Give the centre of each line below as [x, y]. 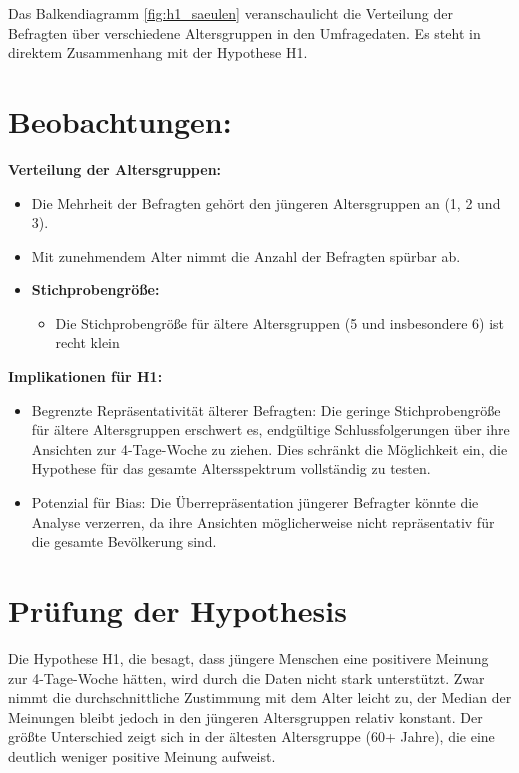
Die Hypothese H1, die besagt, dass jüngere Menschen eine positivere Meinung [248, 657]
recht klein [87, 342]
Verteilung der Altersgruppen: [115, 168]
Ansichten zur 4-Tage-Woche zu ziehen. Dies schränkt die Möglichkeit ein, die [269, 448]
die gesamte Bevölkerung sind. [124, 541]
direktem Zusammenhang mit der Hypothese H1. [158, 52]
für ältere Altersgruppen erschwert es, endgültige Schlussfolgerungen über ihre [270, 429]
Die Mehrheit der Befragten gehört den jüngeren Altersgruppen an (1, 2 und [266, 202]
